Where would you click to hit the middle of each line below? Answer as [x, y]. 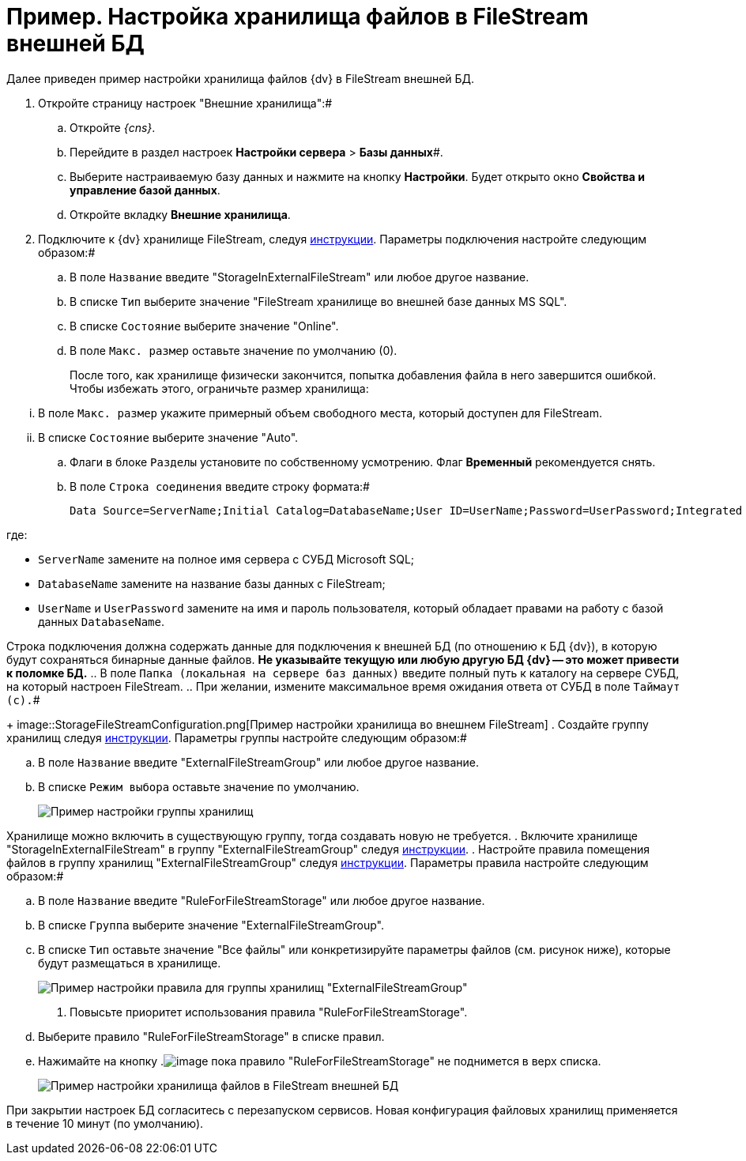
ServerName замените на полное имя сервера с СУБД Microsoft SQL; [226, 559]
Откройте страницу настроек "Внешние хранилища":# [185, 103]
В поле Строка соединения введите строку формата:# [220, 486]
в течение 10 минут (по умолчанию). [105, 1123]
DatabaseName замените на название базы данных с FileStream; [212, 583]
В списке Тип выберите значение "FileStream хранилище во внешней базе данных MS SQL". [318, 301]
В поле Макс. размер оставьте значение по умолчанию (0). [234, 350]
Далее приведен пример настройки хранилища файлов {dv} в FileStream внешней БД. [241, 78]
